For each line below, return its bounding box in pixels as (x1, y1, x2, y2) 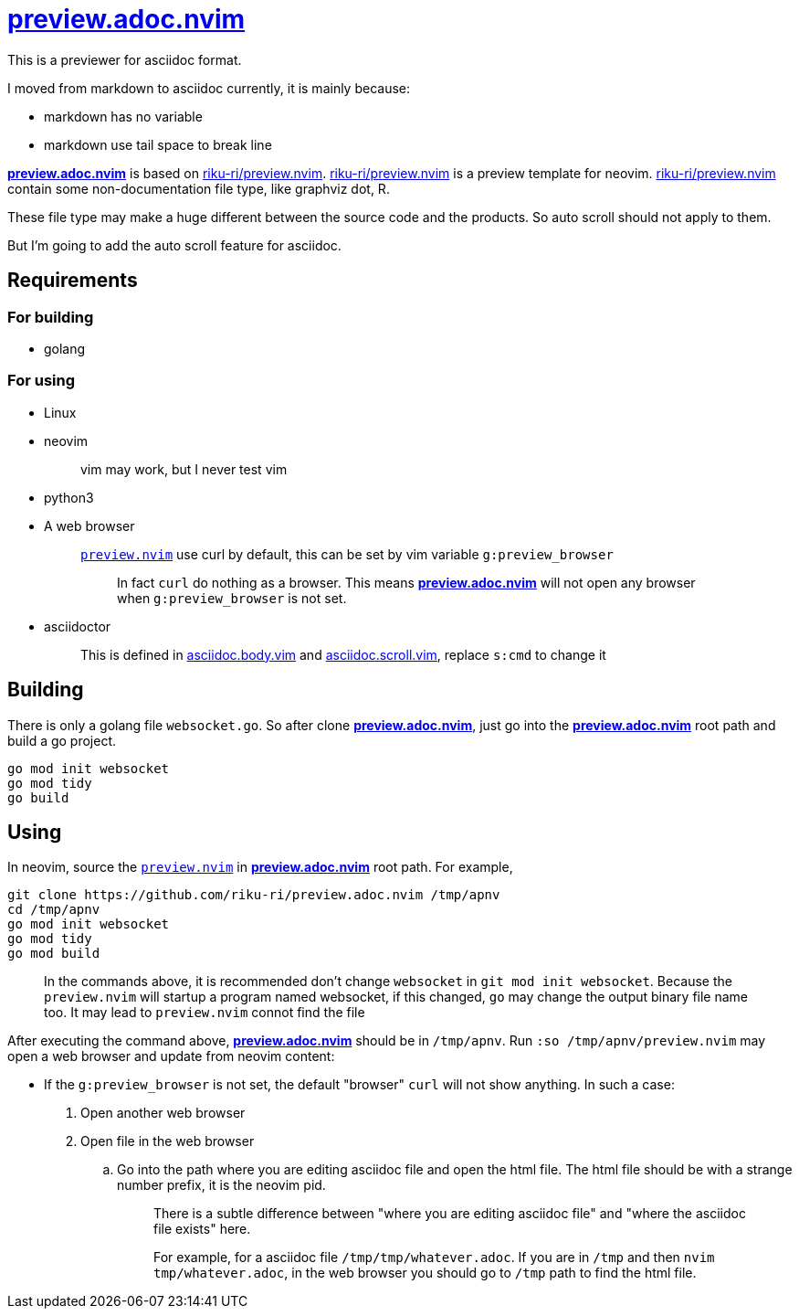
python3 (44, 489, 94, 505)
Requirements (7, 269, 138, 292)
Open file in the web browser (80, 1133, 255, 1150)
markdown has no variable (44, 108, 203, 124)
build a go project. (7, 732, 117, 748)
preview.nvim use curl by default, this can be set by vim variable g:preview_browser (80, 546, 614, 562)
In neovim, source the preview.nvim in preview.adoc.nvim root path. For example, (7, 859, 513, 876)
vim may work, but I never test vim (80, 461, 288, 477)
